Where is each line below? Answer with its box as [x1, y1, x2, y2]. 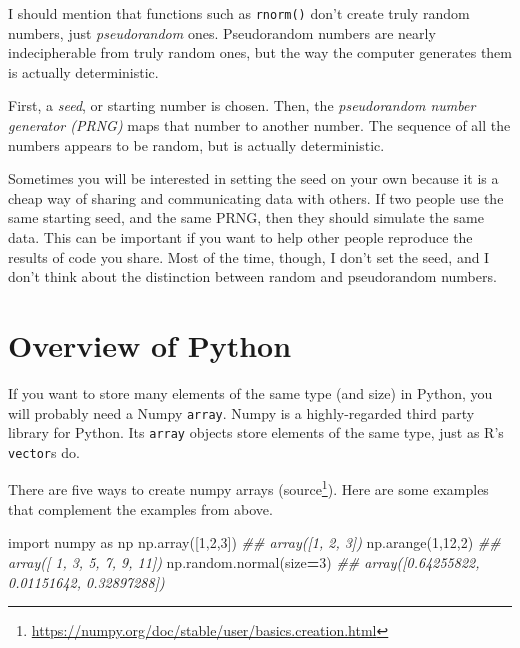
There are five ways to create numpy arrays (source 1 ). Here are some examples [8, 476, 489, 500]
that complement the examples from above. [8, 498, 273, 519]
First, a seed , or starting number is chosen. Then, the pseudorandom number [8, 95, 476, 116]
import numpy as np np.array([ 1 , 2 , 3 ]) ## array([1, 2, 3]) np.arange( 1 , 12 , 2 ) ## [8, 532, 501, 553]
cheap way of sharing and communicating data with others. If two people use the [8, 187, 504, 208]
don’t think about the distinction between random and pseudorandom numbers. [8, 266, 497, 287]
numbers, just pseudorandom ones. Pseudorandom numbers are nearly [8, 22, 436, 43]
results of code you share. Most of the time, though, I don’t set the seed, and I [8, 246, 490, 267]
